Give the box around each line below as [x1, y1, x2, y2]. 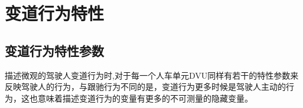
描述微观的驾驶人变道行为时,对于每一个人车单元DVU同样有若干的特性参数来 [5, 69, 299, 81]
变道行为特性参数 [5, 41, 104, 59]
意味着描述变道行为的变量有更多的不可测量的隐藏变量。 [37, 92, 253, 104]
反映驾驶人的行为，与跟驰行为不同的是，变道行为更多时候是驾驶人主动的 [5, 80, 286, 93]
